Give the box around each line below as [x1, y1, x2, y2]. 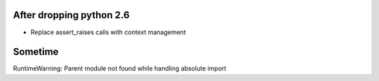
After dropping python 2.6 [13, 9, 130, 21]
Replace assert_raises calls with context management [30, 28, 186, 36]
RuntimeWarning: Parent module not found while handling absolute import [13, 64, 227, 73]
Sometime [13, 46, 59, 58]
